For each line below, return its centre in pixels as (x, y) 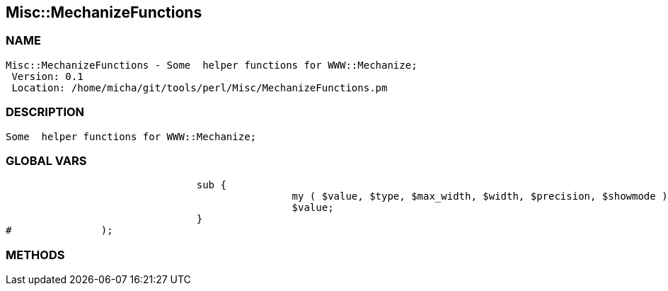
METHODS (35, 255)
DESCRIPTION (45, 112)
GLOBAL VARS (46, 160)
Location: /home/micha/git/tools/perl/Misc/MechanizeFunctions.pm (200, 87)
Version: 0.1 (47, 76)
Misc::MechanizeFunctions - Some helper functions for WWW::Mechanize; (212, 65)
